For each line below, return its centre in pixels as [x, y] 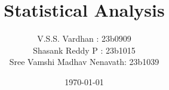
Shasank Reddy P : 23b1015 [84, 50]
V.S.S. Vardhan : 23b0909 [84, 38]
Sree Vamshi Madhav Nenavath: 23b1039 [84, 62]
